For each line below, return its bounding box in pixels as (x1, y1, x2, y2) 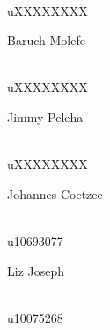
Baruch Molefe (7, 31, 85, 50)
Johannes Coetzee (7, 184, 103, 203)
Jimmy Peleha (7, 107, 84, 126)
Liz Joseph (7, 261, 65, 280)
